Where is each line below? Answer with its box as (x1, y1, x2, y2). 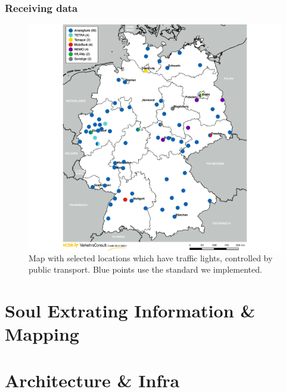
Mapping (5, 322, 79, 346)
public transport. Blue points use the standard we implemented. (29, 263, 262, 276)
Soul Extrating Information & (5, 298, 256, 322)
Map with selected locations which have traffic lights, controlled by (29, 251, 273, 264)
